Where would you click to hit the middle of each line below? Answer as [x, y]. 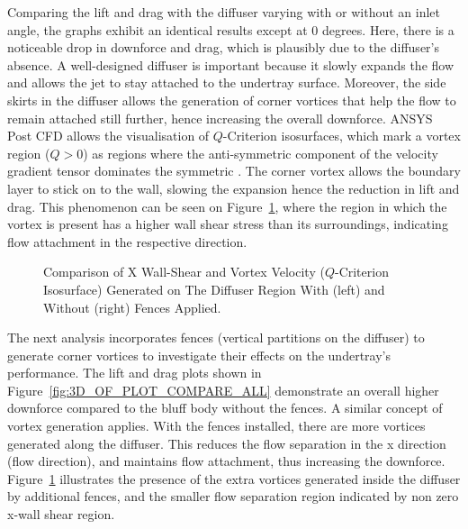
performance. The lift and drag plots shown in [135, 373]
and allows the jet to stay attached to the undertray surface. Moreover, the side [227, 82]
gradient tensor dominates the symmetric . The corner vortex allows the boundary [234, 171]
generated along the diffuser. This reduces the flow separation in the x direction [227, 443]
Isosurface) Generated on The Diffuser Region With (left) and [214, 289]
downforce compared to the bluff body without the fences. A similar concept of [225, 408]
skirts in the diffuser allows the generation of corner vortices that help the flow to [232, 100]
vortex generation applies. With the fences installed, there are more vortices [216, 426]
